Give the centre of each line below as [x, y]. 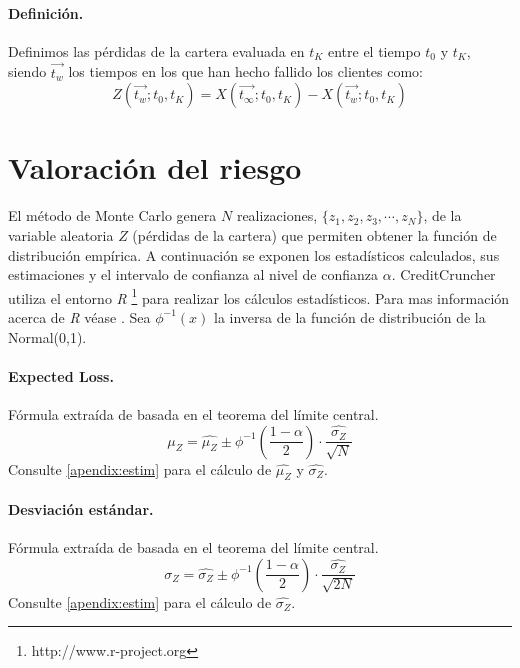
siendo [27, 71]
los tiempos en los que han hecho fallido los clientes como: [245, 71]
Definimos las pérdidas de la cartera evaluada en [156, 50]
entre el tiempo [374, 50]
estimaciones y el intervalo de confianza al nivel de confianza [193, 274]
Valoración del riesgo [155, 167]
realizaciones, [277, 215]
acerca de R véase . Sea [79, 316]
